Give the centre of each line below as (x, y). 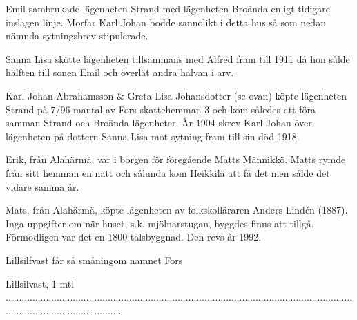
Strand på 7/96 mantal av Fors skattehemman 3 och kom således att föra (161, 109)
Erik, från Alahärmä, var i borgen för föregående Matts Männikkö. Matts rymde (176, 159)
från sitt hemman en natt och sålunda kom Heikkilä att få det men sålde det (168, 172)
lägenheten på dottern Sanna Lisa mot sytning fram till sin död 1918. (153, 136)
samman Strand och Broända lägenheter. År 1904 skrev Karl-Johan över (159, 123)
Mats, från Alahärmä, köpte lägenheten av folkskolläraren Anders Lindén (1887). (177, 210)
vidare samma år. (42, 186)
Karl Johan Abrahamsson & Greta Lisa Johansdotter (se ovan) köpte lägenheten (176, 95)
